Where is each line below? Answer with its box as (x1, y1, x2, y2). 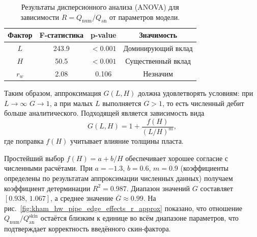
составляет (200, 182, 233, 193)
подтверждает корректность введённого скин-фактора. (4, 223, 171, 234)
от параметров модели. (109, 11, 180, 22)
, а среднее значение (50, 193, 113, 203)
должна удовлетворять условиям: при (137, 88, 253, 98)
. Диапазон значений (126, 182, 190, 193)
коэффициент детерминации (4, 182, 91, 193)
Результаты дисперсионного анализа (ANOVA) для (21, 2, 179, 12)
